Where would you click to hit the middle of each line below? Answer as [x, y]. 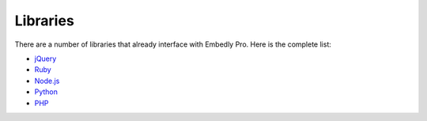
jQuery [45, 59]
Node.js [47, 81]
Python [46, 92]
